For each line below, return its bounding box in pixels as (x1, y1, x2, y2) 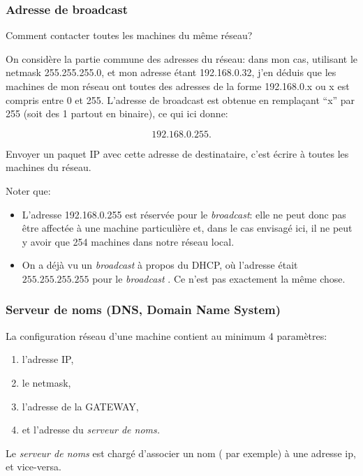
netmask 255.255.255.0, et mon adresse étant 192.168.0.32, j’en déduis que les (6, 65, 336, 80)
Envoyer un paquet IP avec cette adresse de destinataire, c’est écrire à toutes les (6, 146, 349, 161)
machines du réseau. (6, 160, 91, 174)
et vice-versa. (6, 459, 61, 474)
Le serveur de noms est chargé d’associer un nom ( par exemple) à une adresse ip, (6, 445, 356, 460)
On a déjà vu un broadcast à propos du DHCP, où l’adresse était (22, 258, 298, 272)
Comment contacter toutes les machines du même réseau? (6, 28, 253, 43)
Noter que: (6, 183, 51, 198)
